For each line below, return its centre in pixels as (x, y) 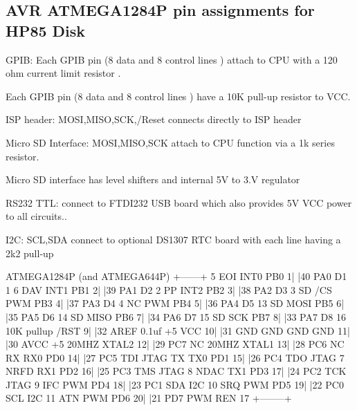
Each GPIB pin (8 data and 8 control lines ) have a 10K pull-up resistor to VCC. (178, 96)
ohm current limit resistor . (63, 73)
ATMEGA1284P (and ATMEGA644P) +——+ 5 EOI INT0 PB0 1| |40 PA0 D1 (176, 276)
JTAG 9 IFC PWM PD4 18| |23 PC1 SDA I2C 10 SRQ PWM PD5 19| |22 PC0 (175, 384)
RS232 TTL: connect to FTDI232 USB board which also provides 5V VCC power (179, 202)
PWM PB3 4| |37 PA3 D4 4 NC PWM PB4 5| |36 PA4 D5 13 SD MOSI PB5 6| (175, 303)
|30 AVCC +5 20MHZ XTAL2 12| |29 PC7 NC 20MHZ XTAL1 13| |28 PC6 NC (175, 344)
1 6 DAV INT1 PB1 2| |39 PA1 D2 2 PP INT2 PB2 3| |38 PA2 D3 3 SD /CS (169, 289)
